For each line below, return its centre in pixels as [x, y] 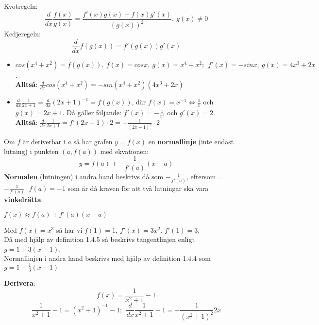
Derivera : [20, 283]
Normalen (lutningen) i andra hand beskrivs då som [84, 177]
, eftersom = [205, 177]
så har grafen [93, 142]
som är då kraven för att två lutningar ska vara [138, 188]
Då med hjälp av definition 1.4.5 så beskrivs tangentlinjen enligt [99, 239]
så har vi [69, 230]
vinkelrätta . [24, 199]
